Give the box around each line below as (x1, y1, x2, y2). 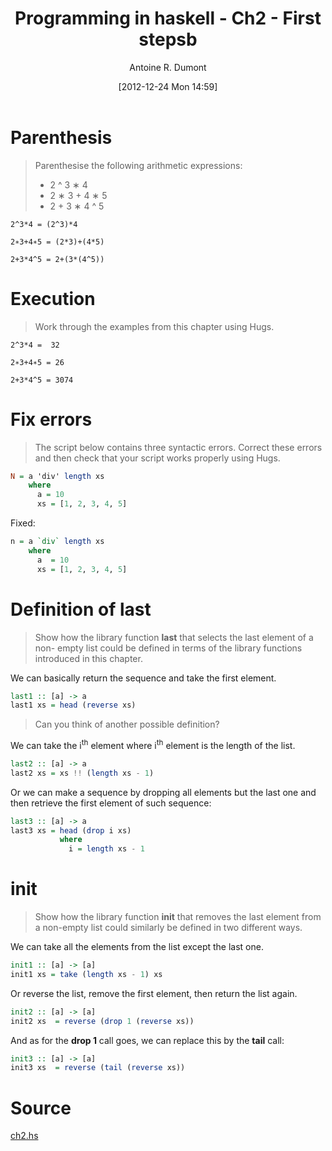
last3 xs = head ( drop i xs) (10, 825, 132, 836)
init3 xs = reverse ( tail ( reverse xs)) (10, 1063, 186, 1073)
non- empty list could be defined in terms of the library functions (34, 642, 303, 654)
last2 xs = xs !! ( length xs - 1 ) (10, 768, 155, 778)
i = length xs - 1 (68, 844, 145, 854)
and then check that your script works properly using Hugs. (34, 452, 281, 464)
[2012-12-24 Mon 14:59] (118, 80, 218, 92)
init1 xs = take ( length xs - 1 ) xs (10, 969, 163, 979)
